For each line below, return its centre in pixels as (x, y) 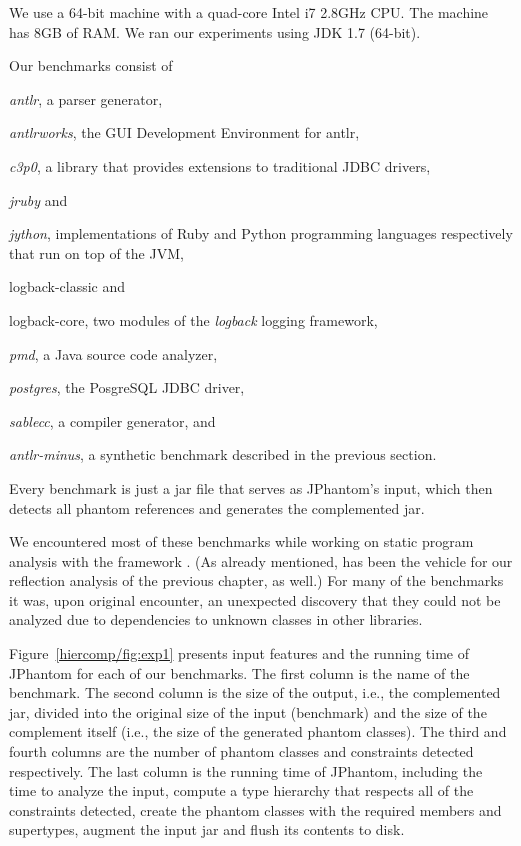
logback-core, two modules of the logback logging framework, (193, 319)
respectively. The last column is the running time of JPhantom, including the (246, 770)
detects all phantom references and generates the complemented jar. (217, 507)
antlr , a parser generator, (86, 98)
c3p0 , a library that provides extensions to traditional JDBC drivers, (220, 165)
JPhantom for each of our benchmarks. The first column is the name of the (239, 672)
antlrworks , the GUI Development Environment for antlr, (184, 132)
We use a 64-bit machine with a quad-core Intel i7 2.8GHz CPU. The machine (249, 12)
